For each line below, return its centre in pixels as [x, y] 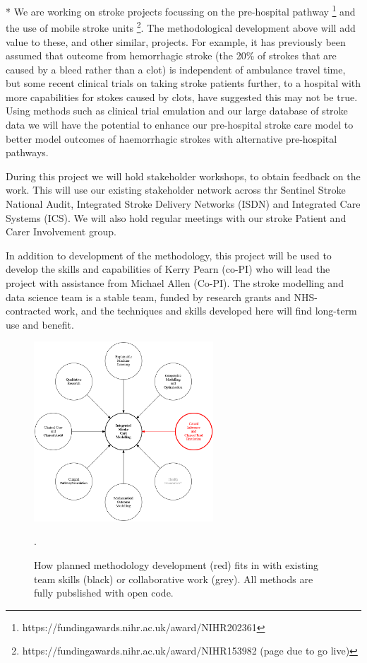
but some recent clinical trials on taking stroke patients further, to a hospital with [183, 83]
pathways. [27, 152]
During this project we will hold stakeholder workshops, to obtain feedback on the [183, 176]
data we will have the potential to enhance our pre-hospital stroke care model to [180, 125]
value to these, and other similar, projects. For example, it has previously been [176, 41]
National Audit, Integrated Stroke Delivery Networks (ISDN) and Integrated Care [183, 204]
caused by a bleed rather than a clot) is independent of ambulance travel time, [176, 69]
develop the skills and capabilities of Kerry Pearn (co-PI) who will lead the [168, 269]
